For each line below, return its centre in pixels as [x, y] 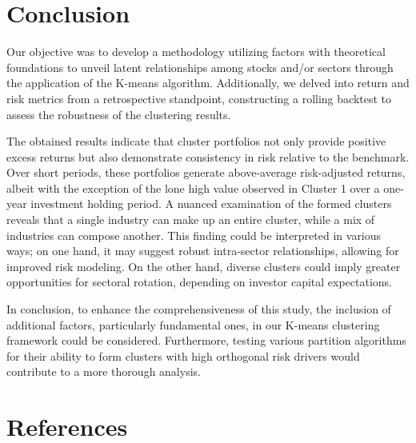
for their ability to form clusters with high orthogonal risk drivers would [183, 355]
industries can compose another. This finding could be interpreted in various [194, 235]
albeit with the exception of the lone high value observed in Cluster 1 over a [193, 188]
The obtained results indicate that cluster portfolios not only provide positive [196, 141]
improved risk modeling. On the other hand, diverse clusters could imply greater [204, 266]
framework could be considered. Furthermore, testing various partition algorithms [206, 340]
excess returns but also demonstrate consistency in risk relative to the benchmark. [208, 156]
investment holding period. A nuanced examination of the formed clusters [211, 204]
